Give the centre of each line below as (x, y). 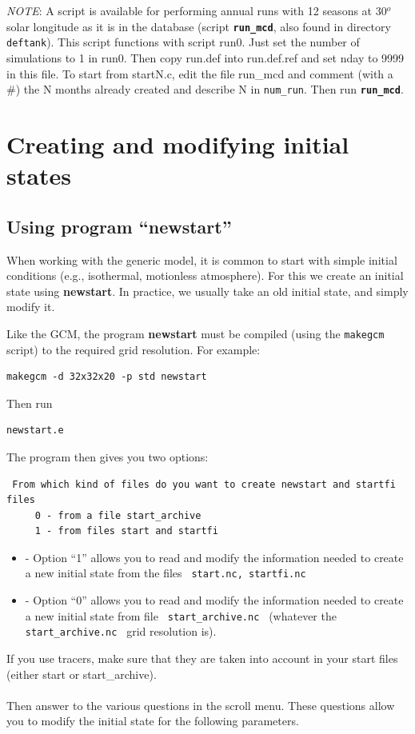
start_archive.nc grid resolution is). (121, 631)
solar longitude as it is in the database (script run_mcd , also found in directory (199, 26)
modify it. (31, 307)
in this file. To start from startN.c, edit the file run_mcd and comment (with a (200, 73)
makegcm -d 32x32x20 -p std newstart (107, 377)
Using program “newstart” (119, 226)
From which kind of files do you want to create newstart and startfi (204, 484)
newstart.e (35, 431)
